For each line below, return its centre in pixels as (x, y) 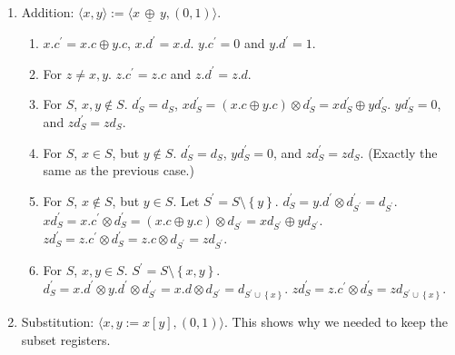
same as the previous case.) (119, 170)
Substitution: (58, 322)
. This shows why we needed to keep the (336, 322)
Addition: (48, 12)
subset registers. (66, 340)
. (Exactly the (399, 152)
